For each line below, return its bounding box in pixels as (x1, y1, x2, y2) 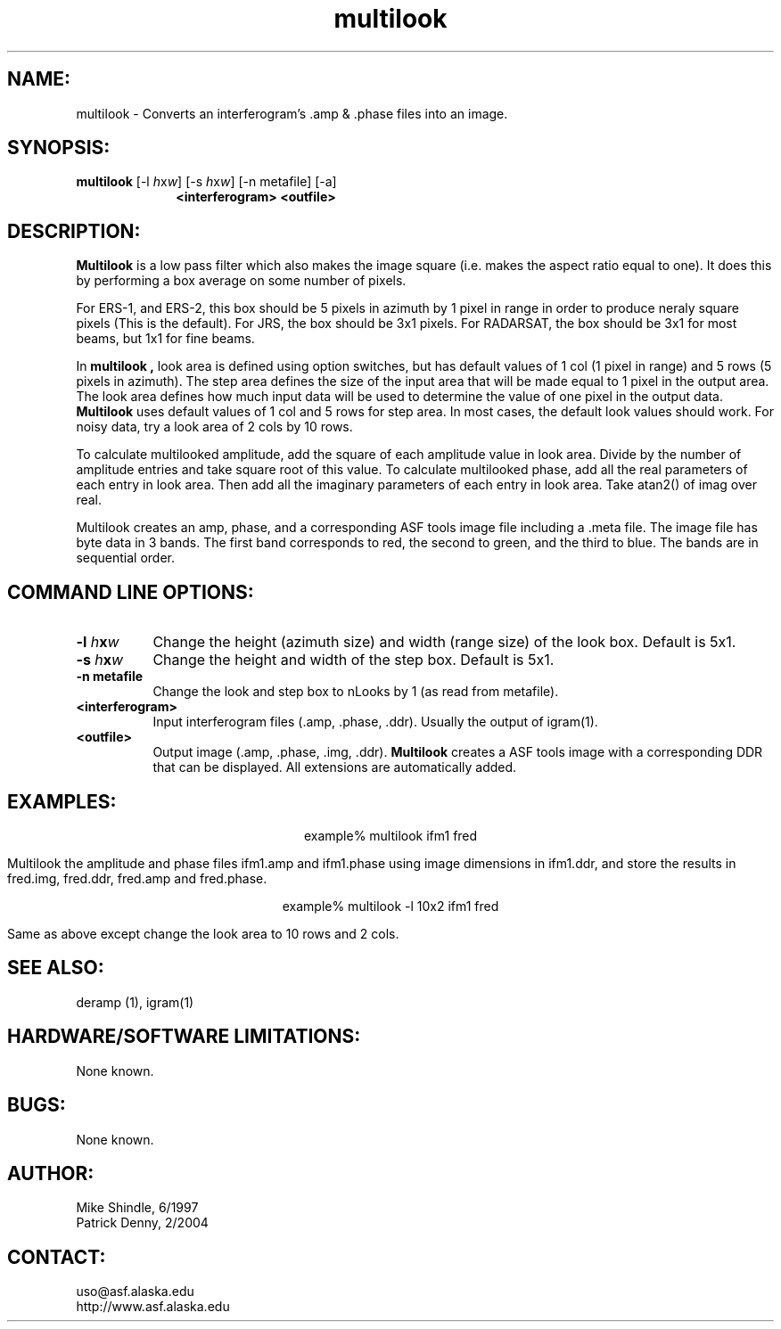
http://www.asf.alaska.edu (76, 1299, 230, 1315)
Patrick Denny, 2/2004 (76, 1215, 209, 1231)
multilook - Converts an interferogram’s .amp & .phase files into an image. (76, 105, 508, 121)
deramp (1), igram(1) (76, 994, 194, 1010)
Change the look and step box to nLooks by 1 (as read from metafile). (152, 684, 559, 700)
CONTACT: (7, 1245, 106, 1268)
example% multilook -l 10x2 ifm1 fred (282, 898, 499, 914)
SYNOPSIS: (7, 136, 111, 160)
